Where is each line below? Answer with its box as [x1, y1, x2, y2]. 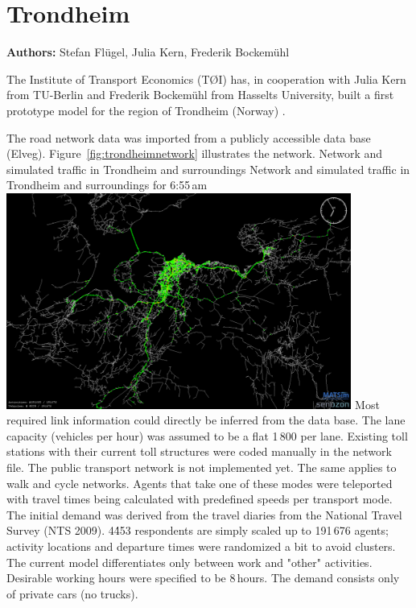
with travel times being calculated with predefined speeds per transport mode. [6, 490, 393, 507]
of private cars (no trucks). [6, 585, 138, 602]
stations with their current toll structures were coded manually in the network [6, 443, 392, 460]
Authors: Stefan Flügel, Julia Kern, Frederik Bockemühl [6, 43, 290, 60]
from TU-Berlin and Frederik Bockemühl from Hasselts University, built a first [6, 86, 394, 103]
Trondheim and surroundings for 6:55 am [6, 176, 208, 193]
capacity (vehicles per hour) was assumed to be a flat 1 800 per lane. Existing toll [6, 427, 408, 444]
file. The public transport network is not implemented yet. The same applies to [6, 458, 397, 475]
